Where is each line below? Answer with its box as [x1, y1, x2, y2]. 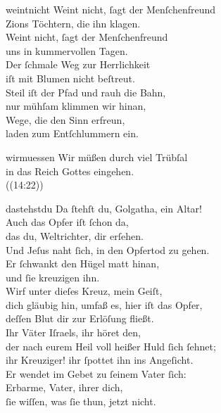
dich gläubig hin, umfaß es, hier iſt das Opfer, [6, 297, 203, 312]
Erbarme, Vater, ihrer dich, [6, 380, 123, 395]
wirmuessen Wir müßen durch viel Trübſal [6, 149, 188, 164]
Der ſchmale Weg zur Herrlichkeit [6, 57, 151, 72]
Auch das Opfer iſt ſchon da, [6, 215, 129, 229]
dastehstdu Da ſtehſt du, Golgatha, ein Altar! [6, 201, 202, 215]
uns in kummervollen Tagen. [6, 43, 128, 58]
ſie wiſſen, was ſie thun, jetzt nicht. [6, 394, 156, 409]
